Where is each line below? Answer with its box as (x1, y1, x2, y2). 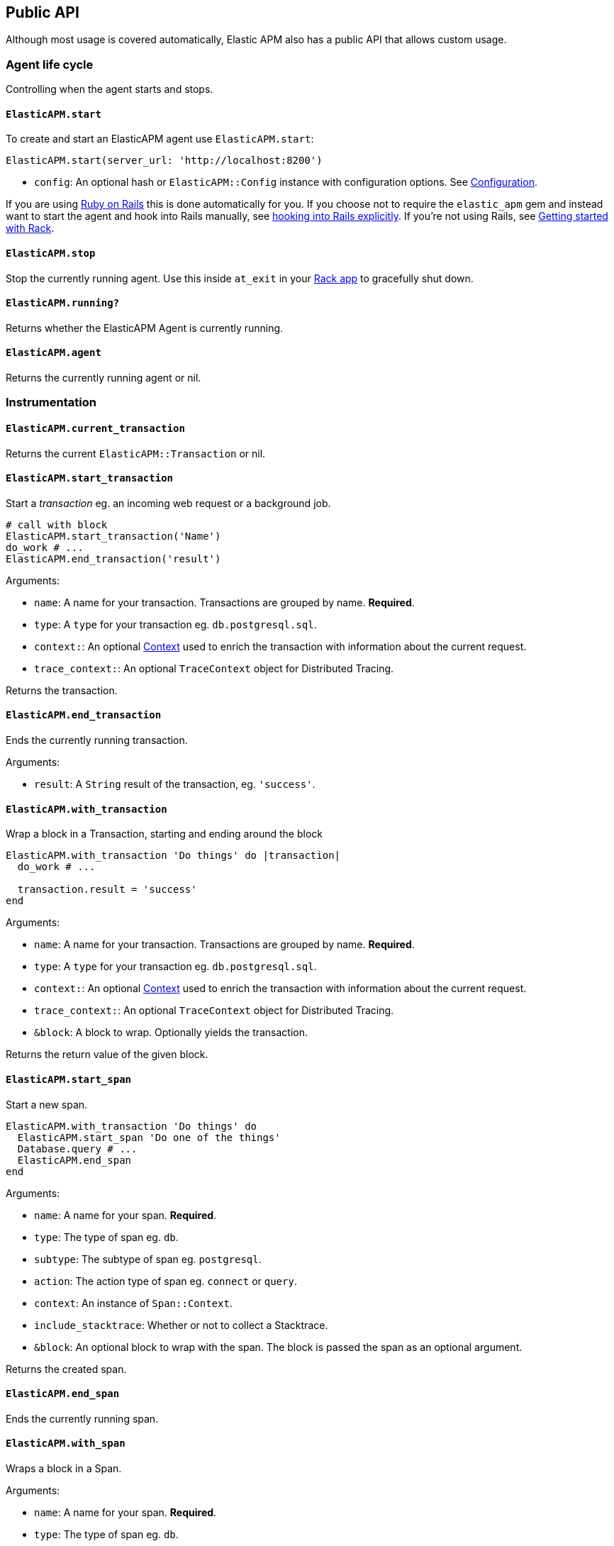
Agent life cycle (6, 57, 94, 72)
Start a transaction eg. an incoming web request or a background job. (6, 496, 331, 509)
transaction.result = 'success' (17, 884, 197, 896)
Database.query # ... (17, 1142, 138, 1155)
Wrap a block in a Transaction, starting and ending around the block (6, 828, 323, 840)
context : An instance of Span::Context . (34, 1296, 233, 1309)
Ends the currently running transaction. (6, 734, 188, 747)
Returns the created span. (6, 1362, 127, 1375)
